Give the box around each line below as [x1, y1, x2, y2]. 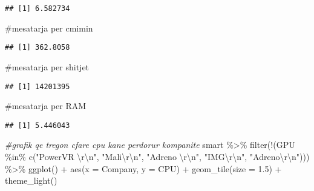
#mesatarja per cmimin [5, 21, 93, 34]
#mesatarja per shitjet [5, 60, 90, 73]
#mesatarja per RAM [5, 99, 87, 112]
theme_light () [5, 174, 57, 187]
